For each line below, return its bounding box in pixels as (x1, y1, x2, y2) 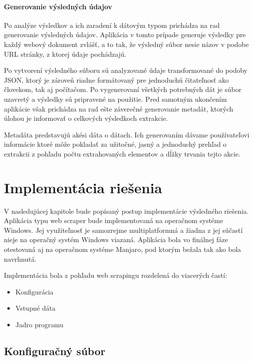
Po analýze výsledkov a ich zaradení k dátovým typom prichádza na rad (4, 20, 220, 30)
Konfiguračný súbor (4, 343, 105, 358)
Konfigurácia (15, 286, 54, 296)
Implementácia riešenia (4, 177, 162, 197)
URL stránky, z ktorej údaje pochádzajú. (4, 48, 126, 59)
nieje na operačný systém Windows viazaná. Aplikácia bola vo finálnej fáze (4, 234, 228, 245)
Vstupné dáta (15, 303, 56, 313)
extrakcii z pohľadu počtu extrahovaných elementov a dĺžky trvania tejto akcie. (4, 148, 241, 158)
